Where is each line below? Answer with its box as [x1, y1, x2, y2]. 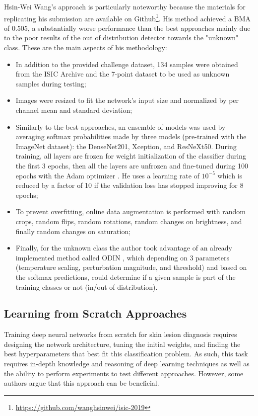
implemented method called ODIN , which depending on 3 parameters [15, 252, 229, 262]
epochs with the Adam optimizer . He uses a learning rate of [15, 170, 199, 180]
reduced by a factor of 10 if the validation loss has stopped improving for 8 [15, 180, 244, 190]
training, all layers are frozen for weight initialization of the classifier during [15, 151, 246, 161]
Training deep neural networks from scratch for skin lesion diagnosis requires [4, 329, 237, 339]
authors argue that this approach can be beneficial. [4, 378, 159, 388]
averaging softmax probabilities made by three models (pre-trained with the [15, 131, 247, 142]
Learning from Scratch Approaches [4, 306, 187, 321]
